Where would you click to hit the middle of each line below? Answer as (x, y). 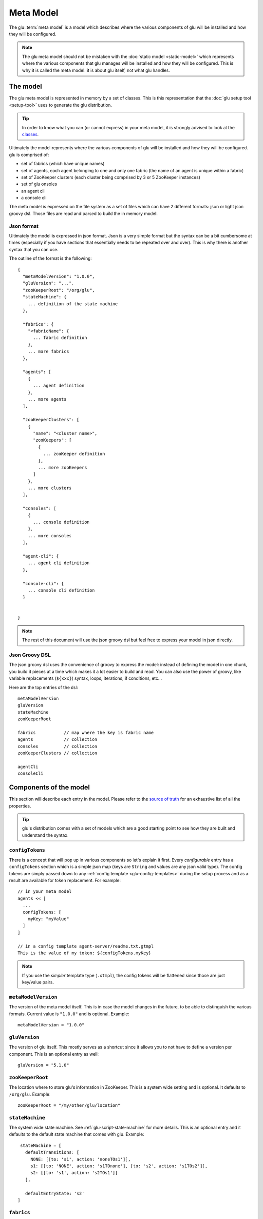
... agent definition (59, 386)
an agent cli (33, 191)
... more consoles (50, 536)
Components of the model (49, 787)
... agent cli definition (59, 563)
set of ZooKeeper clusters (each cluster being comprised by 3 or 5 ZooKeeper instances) (111, 177)
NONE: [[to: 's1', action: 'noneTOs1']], (81, 1159)
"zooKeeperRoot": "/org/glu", (59, 290)
